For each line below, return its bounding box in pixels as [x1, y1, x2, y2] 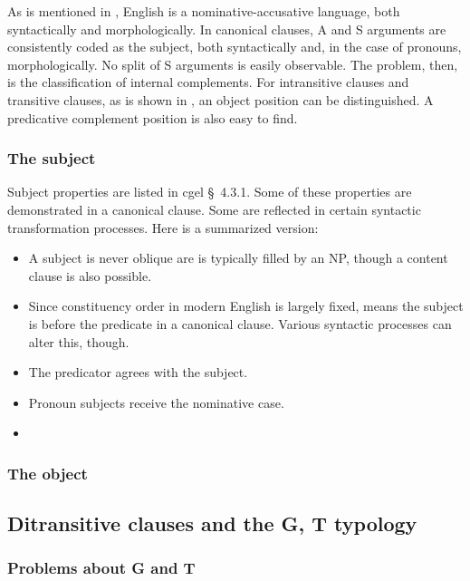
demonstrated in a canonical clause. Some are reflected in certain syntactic [7, 199, 421, 218]
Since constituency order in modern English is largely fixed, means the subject [28, 296, 464, 315]
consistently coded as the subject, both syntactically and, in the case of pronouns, [7, 37, 462, 56]
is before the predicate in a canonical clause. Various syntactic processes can [28, 314, 452, 333]
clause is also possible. [28, 266, 152, 285]
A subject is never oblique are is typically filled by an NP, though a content [28, 248, 448, 267]
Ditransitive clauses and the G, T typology [7, 509, 417, 537]
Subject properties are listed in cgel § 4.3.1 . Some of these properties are [7, 182, 412, 201]
